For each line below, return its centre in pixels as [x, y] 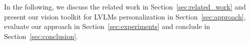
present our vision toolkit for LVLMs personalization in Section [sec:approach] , [125, 16]
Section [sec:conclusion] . [41, 36]
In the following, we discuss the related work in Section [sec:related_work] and [125, 6]
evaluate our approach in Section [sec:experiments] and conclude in [107, 26]
